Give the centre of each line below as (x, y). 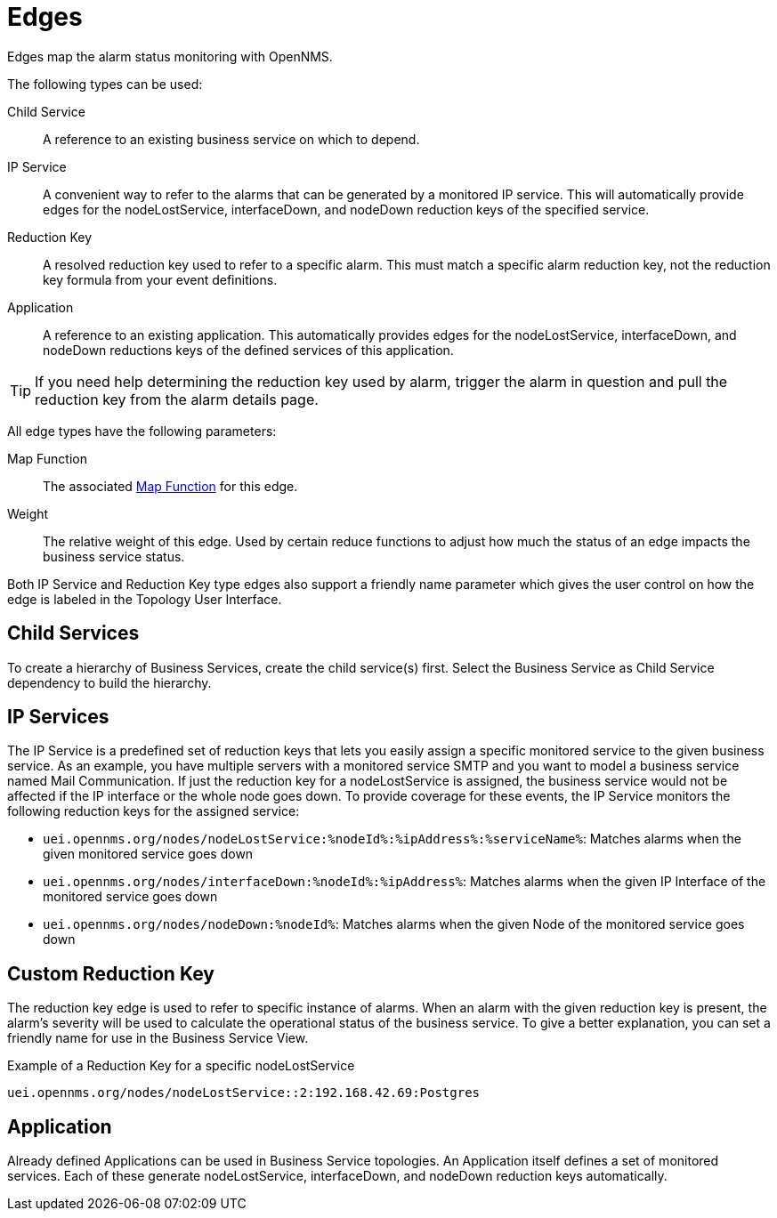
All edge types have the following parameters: (142, 431)
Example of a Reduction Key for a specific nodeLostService (181, 1066)
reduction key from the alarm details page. (177, 399)
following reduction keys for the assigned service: (154, 811)
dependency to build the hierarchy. (109, 682)
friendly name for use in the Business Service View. (158, 1038)
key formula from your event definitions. (160, 279)
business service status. (114, 556)
